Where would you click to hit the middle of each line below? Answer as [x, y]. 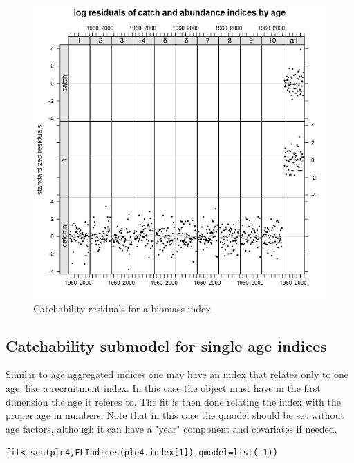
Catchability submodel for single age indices [166, 345]
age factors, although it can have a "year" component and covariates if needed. [171, 428]
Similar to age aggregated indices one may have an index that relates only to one [177, 374]
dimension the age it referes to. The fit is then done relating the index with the [173, 401]
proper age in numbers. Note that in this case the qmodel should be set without [175, 415]
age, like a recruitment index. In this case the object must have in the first [163, 387]
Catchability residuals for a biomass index [122, 308]
